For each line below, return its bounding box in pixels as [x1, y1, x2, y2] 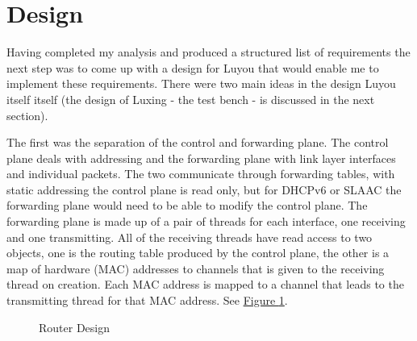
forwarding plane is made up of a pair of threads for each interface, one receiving [6, 213, 406, 230]
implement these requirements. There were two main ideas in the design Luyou [6, 75, 396, 92]
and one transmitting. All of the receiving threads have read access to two [6, 228, 373, 245]
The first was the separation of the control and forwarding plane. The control [6, 134, 389, 151]
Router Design [39, 318, 111, 335]
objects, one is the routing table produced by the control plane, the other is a [6, 244, 390, 261]
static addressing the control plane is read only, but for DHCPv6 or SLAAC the [6, 181, 402, 198]
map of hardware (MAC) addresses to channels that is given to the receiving [6, 260, 385, 277]
